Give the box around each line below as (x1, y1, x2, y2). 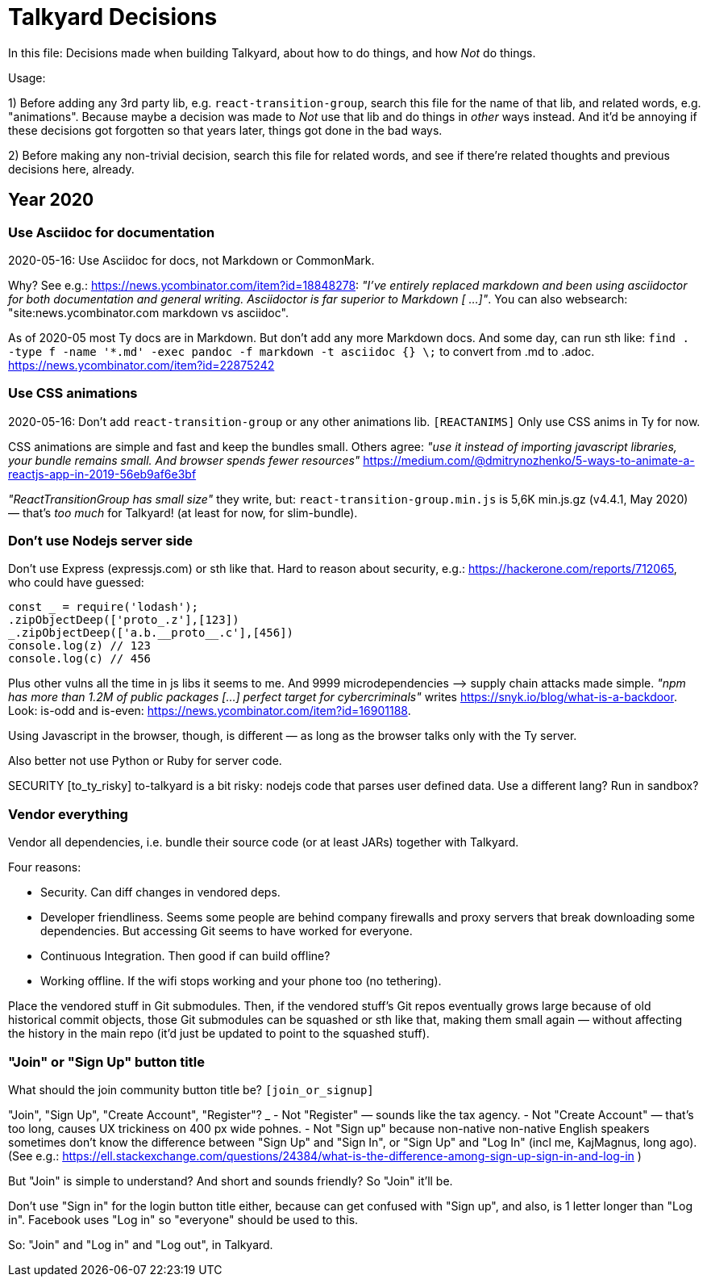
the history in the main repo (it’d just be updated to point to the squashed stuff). (8, 1026, 430, 1041)
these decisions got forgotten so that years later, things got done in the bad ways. (8, 123, 443, 137)
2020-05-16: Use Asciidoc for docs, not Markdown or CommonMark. (8, 253, 375, 267)
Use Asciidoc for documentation (8, 224, 215, 240)
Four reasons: (8, 860, 81, 875)
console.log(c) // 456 (8, 652, 152, 666)
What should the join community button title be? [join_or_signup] (8, 1082, 374, 1097)
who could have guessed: (8, 575, 144, 590)
